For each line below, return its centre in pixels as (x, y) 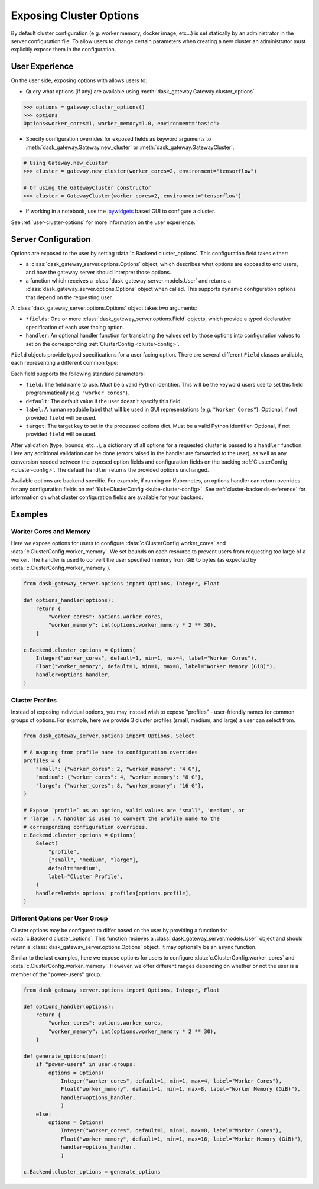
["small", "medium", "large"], (93, 860)
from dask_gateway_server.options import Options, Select (109, 736)
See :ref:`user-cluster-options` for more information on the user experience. (103, 222)
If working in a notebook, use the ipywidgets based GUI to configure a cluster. (121, 211)
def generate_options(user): (66, 1056)
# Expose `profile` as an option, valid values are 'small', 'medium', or (134, 810)
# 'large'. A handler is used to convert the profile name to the (121, 819)
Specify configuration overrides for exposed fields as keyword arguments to (118, 139)
